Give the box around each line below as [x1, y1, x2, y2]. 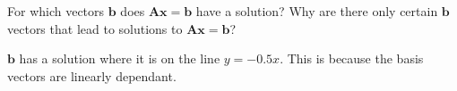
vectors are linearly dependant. [7, 66, 177, 85]
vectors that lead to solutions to [7, 19, 183, 37]
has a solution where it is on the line [19, 49, 220, 68]
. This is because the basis [280, 49, 424, 68]
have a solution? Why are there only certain [195, 2, 438, 20]
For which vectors [7, 2, 105, 20]
